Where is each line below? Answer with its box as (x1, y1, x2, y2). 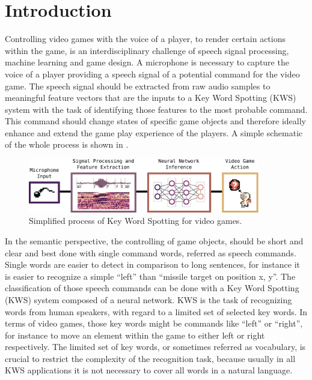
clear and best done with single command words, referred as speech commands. (5, 246, 296, 259)
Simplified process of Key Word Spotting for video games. (29, 214, 242, 227)
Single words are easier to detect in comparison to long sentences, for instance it (5, 258, 300, 271)
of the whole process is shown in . (5, 138, 129, 151)
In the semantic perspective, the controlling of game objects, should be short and (5, 234, 304, 247)
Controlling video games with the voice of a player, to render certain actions (5, 32, 286, 45)
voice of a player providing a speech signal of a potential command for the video (5, 67, 300, 80)
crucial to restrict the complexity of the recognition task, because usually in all (5, 352, 296, 364)
